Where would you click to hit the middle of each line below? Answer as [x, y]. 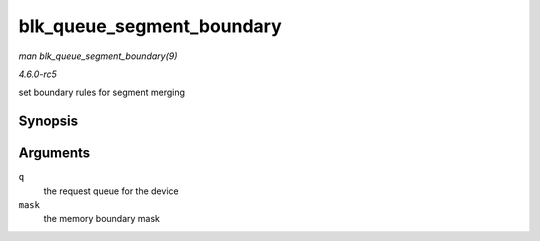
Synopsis [48, 121]
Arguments [54, 153]
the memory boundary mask [101, 219]
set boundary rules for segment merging [101, 92]
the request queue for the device [111, 191]
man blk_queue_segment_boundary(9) [98, 56]
